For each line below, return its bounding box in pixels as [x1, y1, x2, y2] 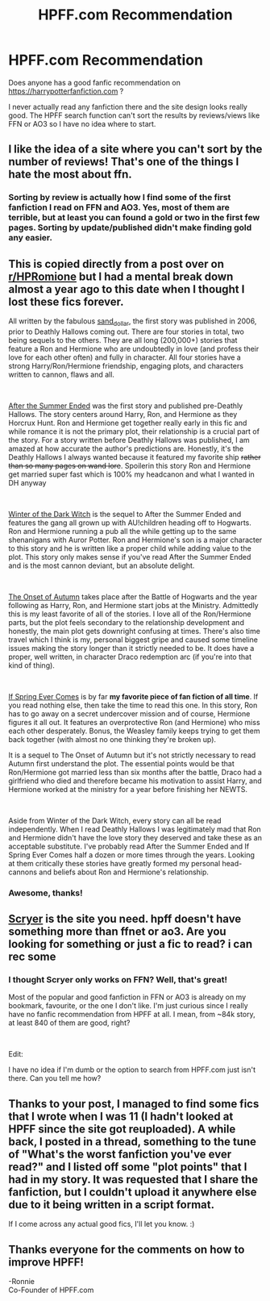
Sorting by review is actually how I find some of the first [8, 192, 231, 203]
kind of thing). [8, 660, 55, 670]
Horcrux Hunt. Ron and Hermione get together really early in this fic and [8, 418, 247, 427]
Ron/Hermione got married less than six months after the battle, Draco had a [8, 767, 262, 777]
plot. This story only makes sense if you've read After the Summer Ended [8, 552, 251, 561]
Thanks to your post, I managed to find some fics [8, 1097, 260, 1111]
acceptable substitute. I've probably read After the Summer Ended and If [8, 841, 250, 851]
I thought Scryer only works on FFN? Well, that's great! [8, 974, 228, 986]
